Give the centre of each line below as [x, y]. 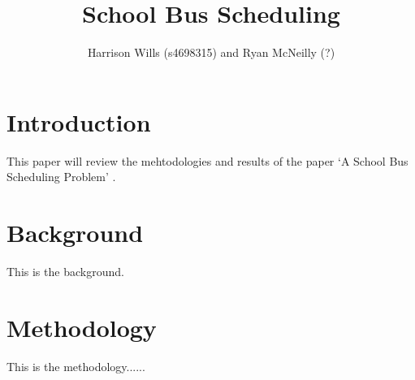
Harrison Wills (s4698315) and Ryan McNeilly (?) [211, 52]
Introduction [79, 121]
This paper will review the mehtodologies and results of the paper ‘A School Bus [207, 160]
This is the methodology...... [76, 366]
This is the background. [65, 271]
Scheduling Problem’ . [61, 177]
